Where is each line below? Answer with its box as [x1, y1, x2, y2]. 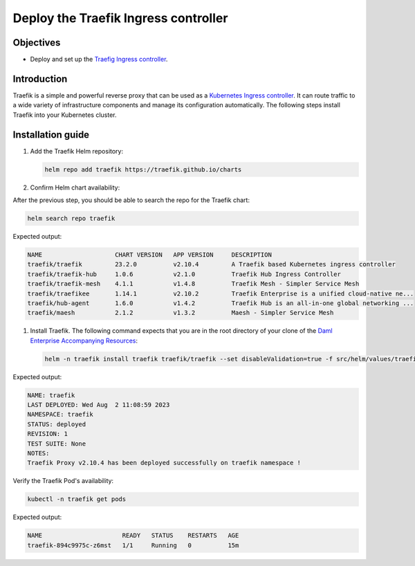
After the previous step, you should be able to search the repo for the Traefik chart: [12, 196, 250, 204]
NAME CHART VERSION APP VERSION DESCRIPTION [27, 250, 273, 259]
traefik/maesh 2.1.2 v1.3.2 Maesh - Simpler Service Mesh [27, 309, 334, 317]
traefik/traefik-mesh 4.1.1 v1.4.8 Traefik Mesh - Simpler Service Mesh [27, 280, 360, 288]
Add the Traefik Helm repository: [30, 147, 124, 155]
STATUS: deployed [27, 420, 86, 428]
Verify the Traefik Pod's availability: [12, 477, 114, 485]
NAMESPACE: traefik [27, 410, 93, 419]
